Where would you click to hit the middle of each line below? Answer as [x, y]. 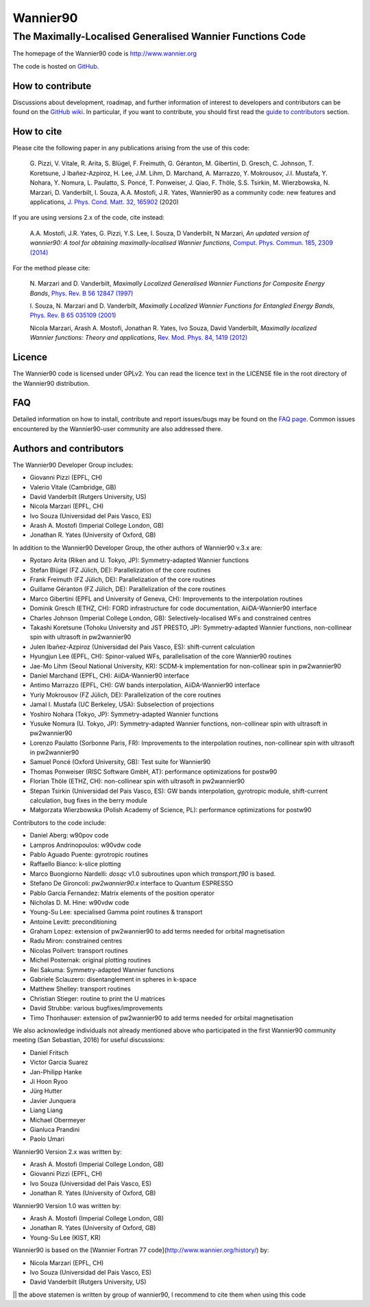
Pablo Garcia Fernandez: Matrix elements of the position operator [122, 893]
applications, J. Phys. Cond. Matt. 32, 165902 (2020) [104, 202]
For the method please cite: [51, 268]
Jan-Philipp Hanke [56, 1072]
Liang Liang [46, 1110]
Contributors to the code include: [59, 822]
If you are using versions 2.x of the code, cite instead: [88, 218]
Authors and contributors [68, 449]
